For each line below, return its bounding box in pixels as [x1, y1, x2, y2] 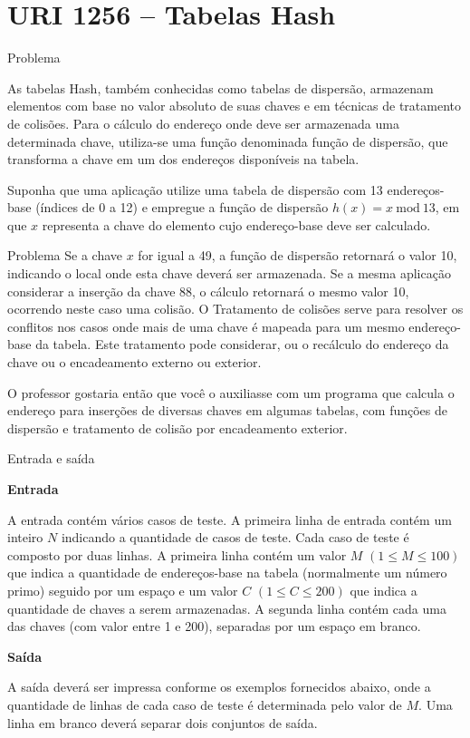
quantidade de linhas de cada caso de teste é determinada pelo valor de [7, 694, 402, 714]
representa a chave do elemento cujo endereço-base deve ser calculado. [42, 215, 431, 234]
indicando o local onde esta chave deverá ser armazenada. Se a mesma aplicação [7, 264, 451, 283]
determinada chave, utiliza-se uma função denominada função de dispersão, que [7, 131, 448, 151]
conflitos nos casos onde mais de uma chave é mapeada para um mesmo [7, 316, 405, 335]
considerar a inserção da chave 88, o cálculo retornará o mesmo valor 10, [7, 281, 409, 300]
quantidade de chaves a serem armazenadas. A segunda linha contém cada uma [7, 598, 446, 617]
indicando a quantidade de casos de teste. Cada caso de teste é [61, 528, 409, 547]
